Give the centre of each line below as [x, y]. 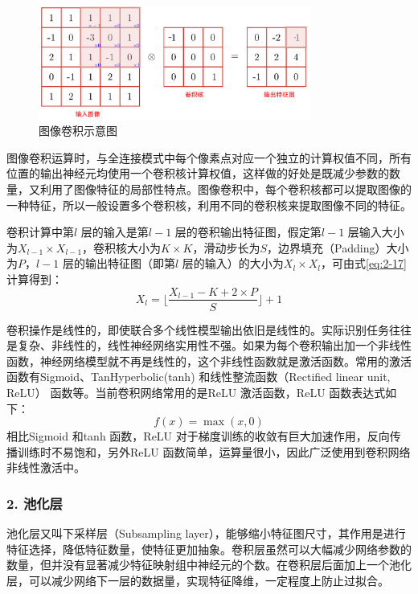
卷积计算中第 [40, 232]
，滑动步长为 [226, 247]
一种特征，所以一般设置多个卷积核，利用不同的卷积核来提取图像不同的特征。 [209, 205]
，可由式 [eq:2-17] [364, 263]
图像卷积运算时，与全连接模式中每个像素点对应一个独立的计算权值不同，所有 [209, 157]
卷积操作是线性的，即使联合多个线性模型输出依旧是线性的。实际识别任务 [198, 329]
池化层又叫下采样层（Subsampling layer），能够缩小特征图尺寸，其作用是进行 [206, 533]
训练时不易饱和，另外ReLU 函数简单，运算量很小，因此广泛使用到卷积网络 [214, 451]
